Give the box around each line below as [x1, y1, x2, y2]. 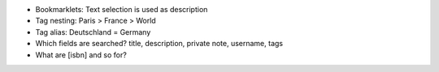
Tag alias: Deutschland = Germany [35, 27, 151, 36]
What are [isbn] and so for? [35, 49, 128, 60]
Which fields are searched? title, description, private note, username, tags [35, 39, 284, 49]
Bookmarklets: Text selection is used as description [35, 5, 208, 14]
